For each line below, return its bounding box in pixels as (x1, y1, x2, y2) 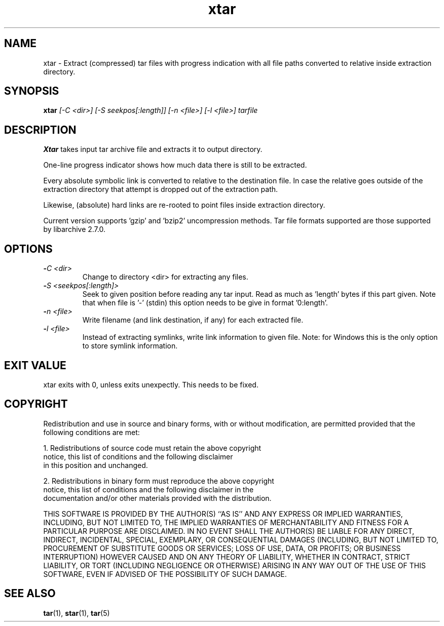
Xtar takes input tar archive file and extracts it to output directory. (43, 145, 263, 154)
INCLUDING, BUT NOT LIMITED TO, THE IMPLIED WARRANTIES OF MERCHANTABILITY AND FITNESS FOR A (43, 518, 409, 527)
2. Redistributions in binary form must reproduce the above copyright (43, 476, 274, 485)
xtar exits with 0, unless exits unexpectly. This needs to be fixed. (43, 380, 258, 389)
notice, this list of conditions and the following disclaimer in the (43, 485, 254, 494)
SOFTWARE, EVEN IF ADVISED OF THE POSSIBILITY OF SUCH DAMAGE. (43, 569, 287, 578)
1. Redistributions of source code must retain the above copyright (43, 443, 262, 452)
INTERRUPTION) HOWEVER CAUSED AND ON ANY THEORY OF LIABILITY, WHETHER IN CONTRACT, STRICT (43, 552, 411, 561)
